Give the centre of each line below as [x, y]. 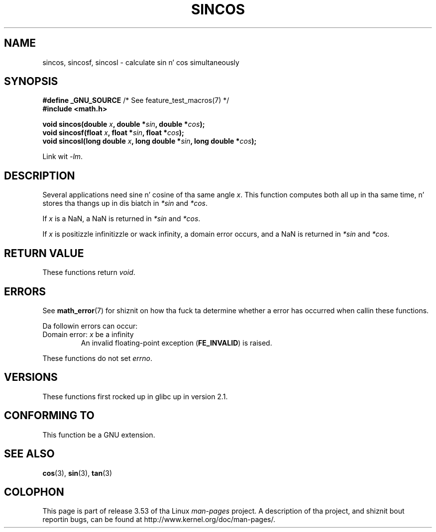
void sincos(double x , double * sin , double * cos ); [124, 124]
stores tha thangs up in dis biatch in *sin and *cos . [125, 203]
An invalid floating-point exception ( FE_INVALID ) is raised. [176, 343]
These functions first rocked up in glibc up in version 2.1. [135, 396]
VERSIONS [31, 377]
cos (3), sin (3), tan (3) [77, 473]
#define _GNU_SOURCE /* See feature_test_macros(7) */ [136, 100]
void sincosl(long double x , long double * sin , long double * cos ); [150, 141]
